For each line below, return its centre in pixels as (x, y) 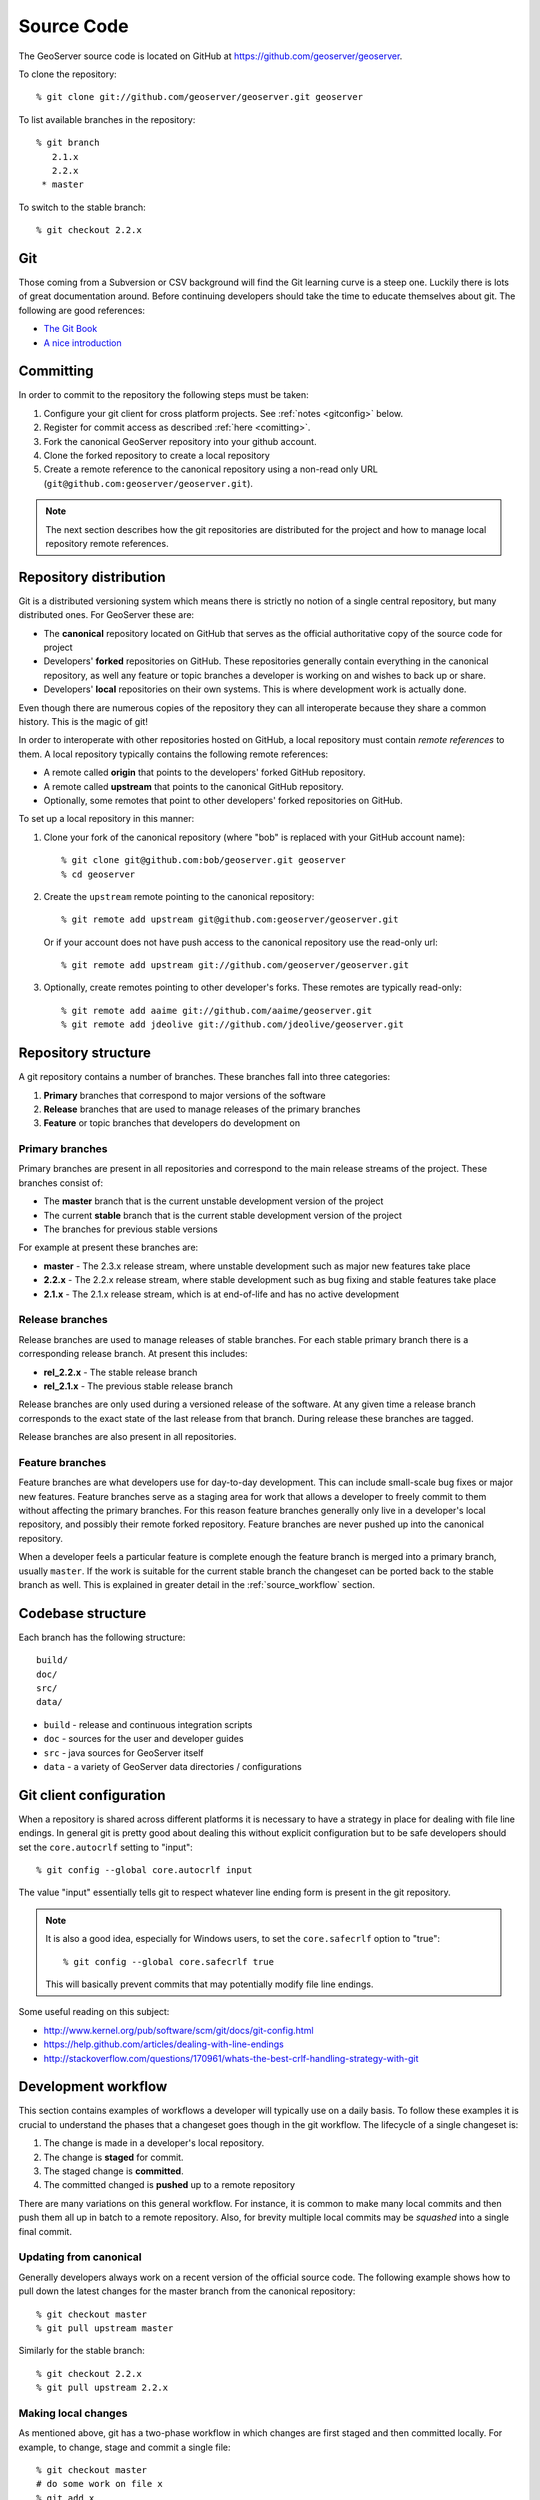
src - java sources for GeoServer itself (123, 1752)
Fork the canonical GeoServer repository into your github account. (180, 441)
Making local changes (73, 2413)
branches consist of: (61, 1182)
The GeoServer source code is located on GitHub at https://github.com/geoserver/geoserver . (210, 56)
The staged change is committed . (113, 2171)
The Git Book (70, 329)
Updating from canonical (80, 2257)
